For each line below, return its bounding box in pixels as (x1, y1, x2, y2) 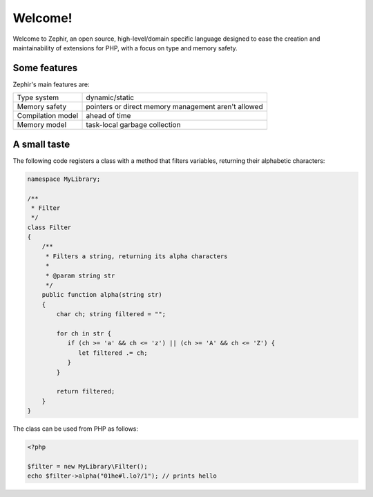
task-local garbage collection (86, 120, 181, 130)
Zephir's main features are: (12, 80, 90, 88)
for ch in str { (56, 329, 112, 338)
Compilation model (17, 111, 79, 121)
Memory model (17, 120, 67, 130)
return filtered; (56, 387, 115, 396)
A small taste (12, 138, 70, 150)
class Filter (27, 223, 72, 231)
